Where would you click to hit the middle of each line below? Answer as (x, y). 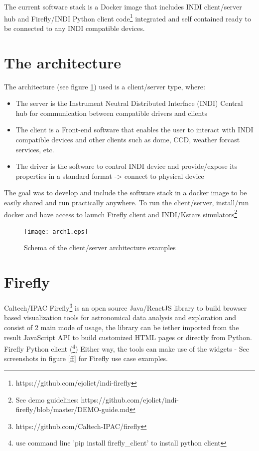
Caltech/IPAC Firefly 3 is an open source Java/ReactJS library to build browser (126, 307)
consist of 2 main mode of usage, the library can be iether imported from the (122, 327)
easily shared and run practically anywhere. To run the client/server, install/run (127, 202)
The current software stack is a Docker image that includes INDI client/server (123, 6)
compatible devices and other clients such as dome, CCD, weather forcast (128, 139)
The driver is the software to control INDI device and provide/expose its (127, 166)
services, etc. (35, 149)
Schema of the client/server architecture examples (100, 247)
